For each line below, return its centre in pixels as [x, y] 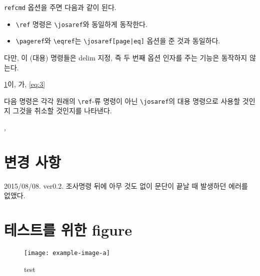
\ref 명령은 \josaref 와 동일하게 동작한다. [81, 24]
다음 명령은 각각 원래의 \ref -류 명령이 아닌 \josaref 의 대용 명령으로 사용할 [122, 101]
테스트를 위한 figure [68, 230]
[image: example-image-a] [67, 253]
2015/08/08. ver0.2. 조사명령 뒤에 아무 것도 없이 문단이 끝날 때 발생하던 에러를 [126, 185]
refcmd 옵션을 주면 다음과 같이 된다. [60, 7]
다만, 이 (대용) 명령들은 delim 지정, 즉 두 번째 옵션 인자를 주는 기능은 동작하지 [126, 57]
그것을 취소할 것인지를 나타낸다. [62, 111]
